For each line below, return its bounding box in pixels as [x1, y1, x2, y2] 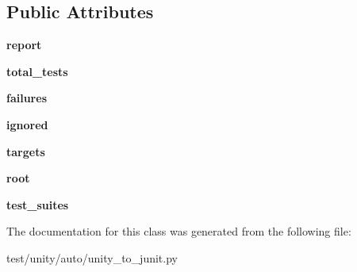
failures [6, 90, 47, 106]
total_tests [6, 63, 68, 79]
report [6, 36, 42, 53]
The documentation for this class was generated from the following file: [6, 223, 351, 239]
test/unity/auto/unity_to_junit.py [6, 249, 178, 266]
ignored [6, 116, 48, 132]
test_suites [6, 196, 69, 213]
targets [6, 143, 45, 159]
